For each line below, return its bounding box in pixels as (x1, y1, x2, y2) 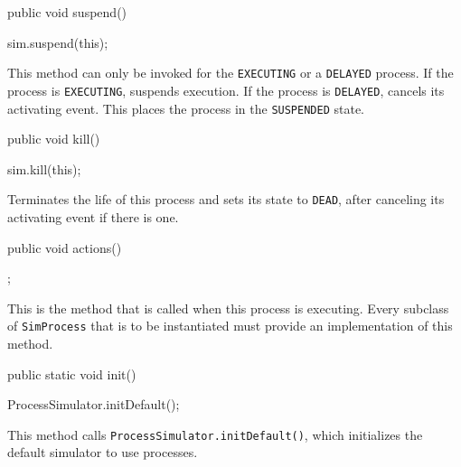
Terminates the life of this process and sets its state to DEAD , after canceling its (7, 190, 445, 209)
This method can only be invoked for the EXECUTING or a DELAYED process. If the (7, 63, 454, 82)
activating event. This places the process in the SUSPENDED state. (7, 98, 364, 117)
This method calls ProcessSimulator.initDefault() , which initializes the (7, 425, 423, 444)
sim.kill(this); (7, 159, 81, 178)
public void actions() (7, 238, 122, 257)
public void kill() (7, 129, 100, 148)
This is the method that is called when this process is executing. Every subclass (7, 298, 449, 317)
